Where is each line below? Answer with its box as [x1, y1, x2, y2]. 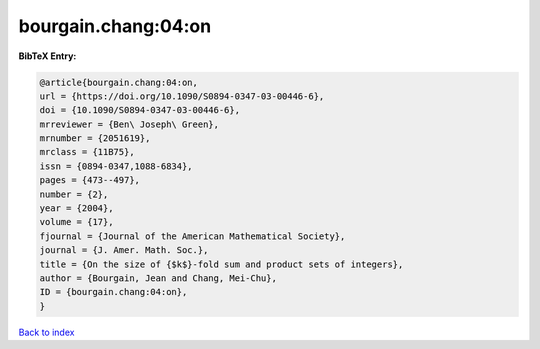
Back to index [18, 326, 75, 338]
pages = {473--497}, [39, 175, 140, 186]
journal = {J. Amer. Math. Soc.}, [39, 245, 209, 256]
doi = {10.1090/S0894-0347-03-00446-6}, [39, 105, 240, 116]
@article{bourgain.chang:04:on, [39, 76, 199, 88]
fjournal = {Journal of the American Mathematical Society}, [39, 230, 346, 242]
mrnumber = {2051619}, [39, 133, 151, 144]
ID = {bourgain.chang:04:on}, [39, 286, 188, 298]
